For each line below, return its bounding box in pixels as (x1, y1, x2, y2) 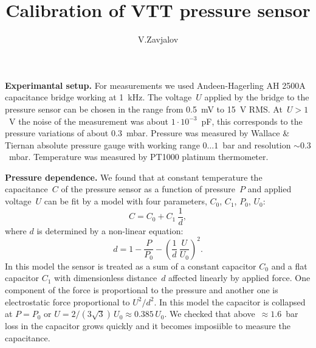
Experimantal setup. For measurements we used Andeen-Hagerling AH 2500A (5, 78, 306, 91)
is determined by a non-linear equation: (36, 224, 184, 237)
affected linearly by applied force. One (168, 271, 311, 284)
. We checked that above (164, 307, 255, 320)
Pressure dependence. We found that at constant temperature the (5, 170, 263, 183)
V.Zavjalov (137, 33, 179, 46)
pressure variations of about (5, 127, 109, 139)
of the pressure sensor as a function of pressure (61, 183, 236, 195)
